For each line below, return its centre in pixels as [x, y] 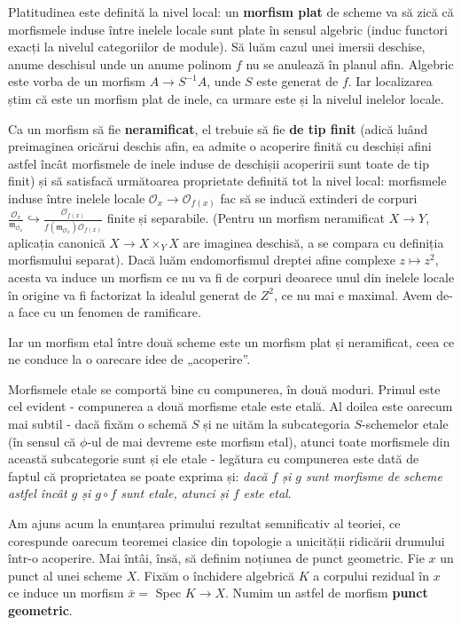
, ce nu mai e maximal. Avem [353, 294]
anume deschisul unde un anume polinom [120, 63]
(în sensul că [42, 441]
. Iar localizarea [390, 81]
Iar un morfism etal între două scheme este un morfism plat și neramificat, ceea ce [231, 341]
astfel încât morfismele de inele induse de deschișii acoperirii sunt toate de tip [219, 163]
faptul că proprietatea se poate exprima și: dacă [138, 475]
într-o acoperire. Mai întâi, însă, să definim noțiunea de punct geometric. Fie [216, 558]
